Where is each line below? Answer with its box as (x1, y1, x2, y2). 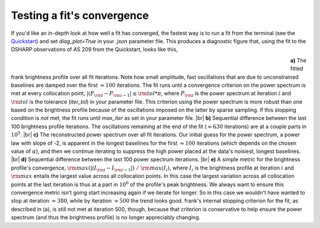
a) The (290, 57, 306, 64)
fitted (290, 65, 303, 72)
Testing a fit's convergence (11, 9, 149, 22)
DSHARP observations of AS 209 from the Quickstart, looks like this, (11, 46, 178, 53)
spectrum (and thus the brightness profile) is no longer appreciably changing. (11, 214, 201, 221)
